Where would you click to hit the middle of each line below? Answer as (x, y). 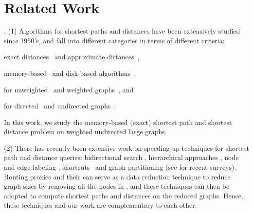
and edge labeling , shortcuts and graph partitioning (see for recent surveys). (120, 167)
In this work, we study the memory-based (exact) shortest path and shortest (118, 122)
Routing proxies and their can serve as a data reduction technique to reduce (117, 176)
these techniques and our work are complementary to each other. (100, 205)
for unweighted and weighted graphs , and (69, 89)
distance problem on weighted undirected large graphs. (85, 132)
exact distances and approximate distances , (72, 57)
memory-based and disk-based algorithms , (70, 73)
